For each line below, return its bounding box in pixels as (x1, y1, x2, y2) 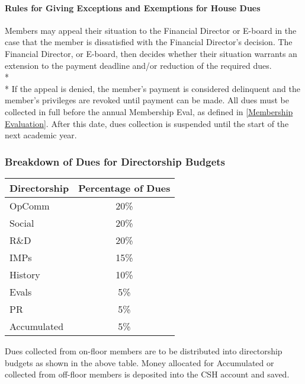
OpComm (9, 198, 50, 212)
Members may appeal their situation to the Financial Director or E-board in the (5, 24, 297, 36)
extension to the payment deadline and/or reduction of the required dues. (5, 59, 272, 71)
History (9, 267, 40, 281)
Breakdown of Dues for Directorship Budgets (5, 154, 225, 169)
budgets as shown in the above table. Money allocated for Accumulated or (5, 356, 274, 369)
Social (9, 215, 34, 230)
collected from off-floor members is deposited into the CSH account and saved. (5, 368, 290, 380)
